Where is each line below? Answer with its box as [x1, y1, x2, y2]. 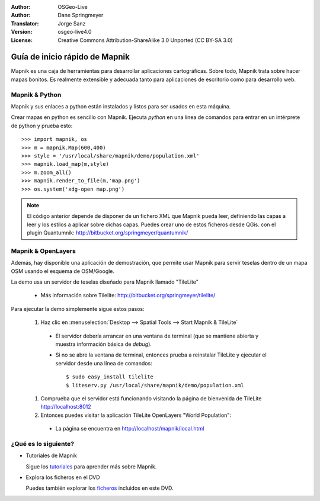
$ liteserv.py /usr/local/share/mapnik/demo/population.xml [66, 382, 244, 388]
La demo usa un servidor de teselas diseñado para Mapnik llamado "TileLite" [11, 278, 199, 285]
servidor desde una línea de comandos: [55, 359, 152, 367]
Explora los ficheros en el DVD [25, 474, 100, 481]
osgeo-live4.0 [57, 28, 92, 36]
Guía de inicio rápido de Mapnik [11, 52, 130, 62]
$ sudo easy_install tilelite [66, 374, 154, 380]
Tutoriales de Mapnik [25, 452, 77, 459]
